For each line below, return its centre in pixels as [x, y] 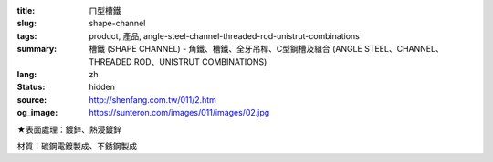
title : [26, 10]
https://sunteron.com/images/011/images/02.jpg [179, 113]
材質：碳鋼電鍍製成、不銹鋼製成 [77, 146]
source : [32, 99]
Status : [31, 87]
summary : [37, 49]
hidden [102, 87]
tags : [27, 35]
